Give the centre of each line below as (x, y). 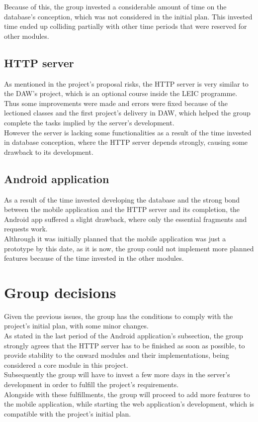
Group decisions (60, 292)
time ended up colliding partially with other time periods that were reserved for (126, 26)
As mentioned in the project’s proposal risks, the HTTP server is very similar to (126, 83)
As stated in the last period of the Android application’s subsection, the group (124, 335)
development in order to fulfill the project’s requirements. (91, 384)
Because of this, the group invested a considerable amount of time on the (115, 6)
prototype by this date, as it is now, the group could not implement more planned (129, 248)
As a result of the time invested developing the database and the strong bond (122, 199)
